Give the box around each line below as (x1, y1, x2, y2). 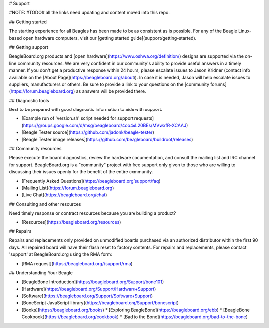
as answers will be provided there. (76, 88, 146, 94)
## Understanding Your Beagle (9, 269, 73, 276)
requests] (134, 115, 154, 121)
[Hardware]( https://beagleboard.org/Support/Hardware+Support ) (21, 286, 156, 292)
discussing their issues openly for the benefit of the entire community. (9, 169, 153, 175)
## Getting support (9, 44, 48, 50)
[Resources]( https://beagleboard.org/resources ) (21, 219, 121, 225)
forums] (210, 81, 227, 87)
